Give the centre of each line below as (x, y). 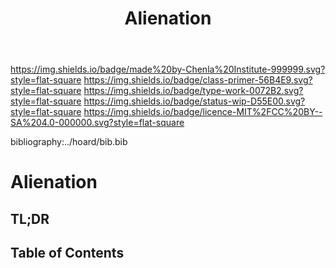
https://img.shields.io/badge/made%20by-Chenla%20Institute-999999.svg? (168, 69)
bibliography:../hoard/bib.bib (69, 142)
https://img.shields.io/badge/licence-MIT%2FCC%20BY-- (203, 112)
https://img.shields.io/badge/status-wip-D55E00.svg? (194, 101)
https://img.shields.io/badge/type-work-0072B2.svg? (193, 91)
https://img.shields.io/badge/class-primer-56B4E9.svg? (198, 80)
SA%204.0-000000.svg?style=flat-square (97, 123)
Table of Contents (67, 253)
